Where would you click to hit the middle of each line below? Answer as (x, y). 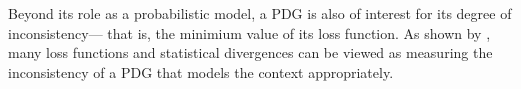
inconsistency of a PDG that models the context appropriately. (201, 71)
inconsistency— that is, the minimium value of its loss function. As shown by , (249, 32)
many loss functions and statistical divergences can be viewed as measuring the (250, 52)
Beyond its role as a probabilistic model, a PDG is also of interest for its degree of (260, 13)
